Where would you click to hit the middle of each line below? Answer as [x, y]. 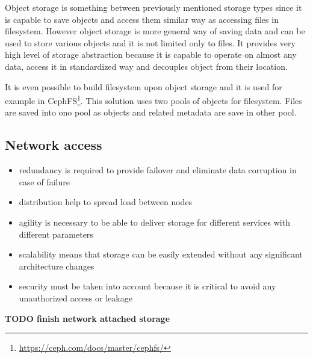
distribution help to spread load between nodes [106, 202]
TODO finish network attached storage [88, 318]
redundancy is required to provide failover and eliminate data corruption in [158, 170]
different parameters [56, 234]
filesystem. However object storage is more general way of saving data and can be [155, 31]
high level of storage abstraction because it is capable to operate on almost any [151, 54]
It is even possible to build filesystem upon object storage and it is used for [144, 86]
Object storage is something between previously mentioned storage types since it [153, 7]
